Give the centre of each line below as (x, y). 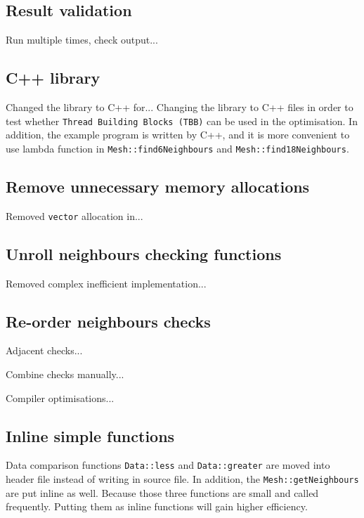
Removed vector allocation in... (74, 215)
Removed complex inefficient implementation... (106, 283)
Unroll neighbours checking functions (144, 253)
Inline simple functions (90, 435)
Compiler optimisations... (60, 397)
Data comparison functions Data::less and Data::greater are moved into (168, 465)
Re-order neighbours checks (108, 321)
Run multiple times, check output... (82, 40)
